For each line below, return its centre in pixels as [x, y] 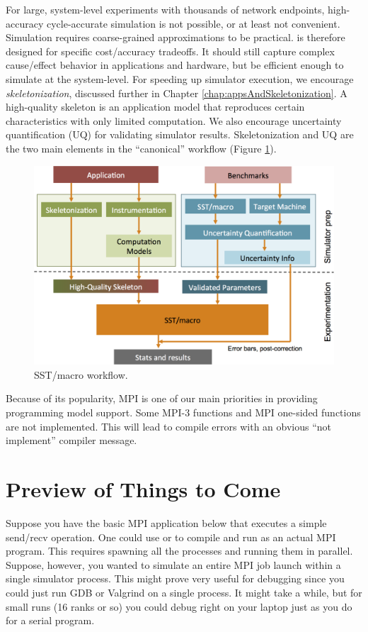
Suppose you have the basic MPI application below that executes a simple [166, 522]
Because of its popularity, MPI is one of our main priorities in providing [162, 398]
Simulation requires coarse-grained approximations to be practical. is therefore [176, 37]
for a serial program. [50, 620]
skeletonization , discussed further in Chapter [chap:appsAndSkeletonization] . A [177, 93]
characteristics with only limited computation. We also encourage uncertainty [174, 120]
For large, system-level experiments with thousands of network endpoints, [165, 9]
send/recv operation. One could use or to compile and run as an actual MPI [171, 537]
